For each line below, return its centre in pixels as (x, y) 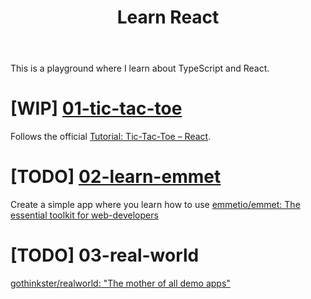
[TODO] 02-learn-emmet (116, 177)
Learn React (168, 17)
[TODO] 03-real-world (105, 255)
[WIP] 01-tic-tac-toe (96, 108)
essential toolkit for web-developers (84, 215)
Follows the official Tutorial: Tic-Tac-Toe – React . (111, 137)
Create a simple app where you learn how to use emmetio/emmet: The (155, 205)
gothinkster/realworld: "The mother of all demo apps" (120, 283)
